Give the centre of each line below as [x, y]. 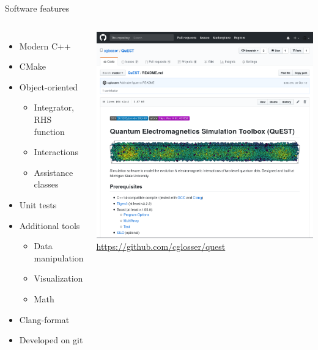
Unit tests [38, 204]
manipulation [59, 257]
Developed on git [51, 340]
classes [46, 184]
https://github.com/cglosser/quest [161, 246]
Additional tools [50, 225]
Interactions [56, 152]
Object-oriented [49, 86]
